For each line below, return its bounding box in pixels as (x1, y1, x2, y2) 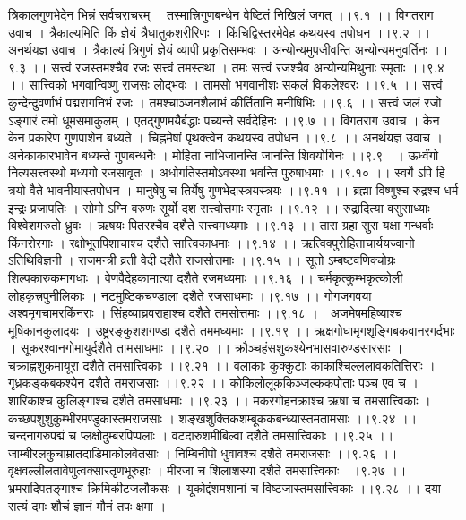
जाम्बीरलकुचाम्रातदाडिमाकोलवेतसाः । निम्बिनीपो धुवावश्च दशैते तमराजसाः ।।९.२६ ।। (8, 443, 398, 462)
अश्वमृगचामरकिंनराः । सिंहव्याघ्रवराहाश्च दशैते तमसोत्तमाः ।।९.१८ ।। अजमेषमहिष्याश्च (8, 303, 402, 322)
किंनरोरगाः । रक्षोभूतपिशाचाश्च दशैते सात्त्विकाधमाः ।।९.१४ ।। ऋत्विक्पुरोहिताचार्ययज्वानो (8, 233, 415, 251)
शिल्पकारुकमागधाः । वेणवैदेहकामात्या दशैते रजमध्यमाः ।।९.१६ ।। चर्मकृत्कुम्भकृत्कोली (8, 268, 403, 286)
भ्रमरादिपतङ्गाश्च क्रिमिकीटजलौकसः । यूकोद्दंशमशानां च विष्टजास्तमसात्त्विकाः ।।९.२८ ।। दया (8, 479, 441, 498)
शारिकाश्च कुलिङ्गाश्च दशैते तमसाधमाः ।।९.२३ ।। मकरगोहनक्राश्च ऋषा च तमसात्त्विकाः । (8, 391, 431, 410)
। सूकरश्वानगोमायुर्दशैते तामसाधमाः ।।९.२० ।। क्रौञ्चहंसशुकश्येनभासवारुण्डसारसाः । (8, 338, 403, 357)
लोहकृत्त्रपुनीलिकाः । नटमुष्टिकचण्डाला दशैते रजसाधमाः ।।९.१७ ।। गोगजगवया (8, 286, 372, 304)
